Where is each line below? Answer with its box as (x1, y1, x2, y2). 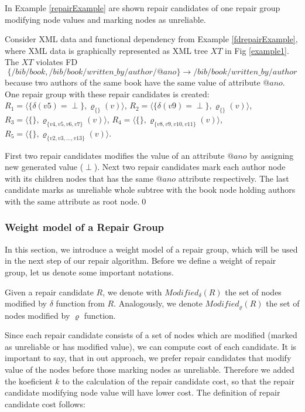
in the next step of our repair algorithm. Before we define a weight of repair (5, 254, 276, 267)
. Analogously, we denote (114, 297, 203, 309)
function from (56, 297, 105, 309)
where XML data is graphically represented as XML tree (5, 44, 208, 56)
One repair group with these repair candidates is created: (5, 87, 210, 100)
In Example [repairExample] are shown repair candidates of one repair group (5, 2, 280, 13)
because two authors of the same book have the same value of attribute (5, 76, 261, 88)
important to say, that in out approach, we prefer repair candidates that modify (5, 352, 292, 364)
